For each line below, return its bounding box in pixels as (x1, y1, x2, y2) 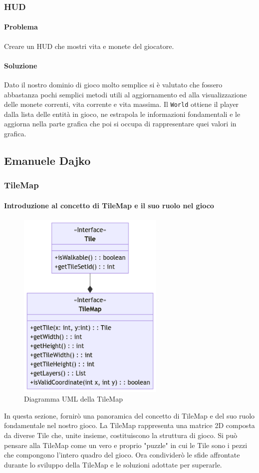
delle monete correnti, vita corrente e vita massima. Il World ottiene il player (4, 99, 239, 109)
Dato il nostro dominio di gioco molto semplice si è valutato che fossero (4, 79, 223, 90)
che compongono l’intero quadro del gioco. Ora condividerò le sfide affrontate (4, 450, 240, 460)
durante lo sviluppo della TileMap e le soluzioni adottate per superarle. (4, 459, 222, 470)
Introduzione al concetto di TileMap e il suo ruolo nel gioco (4, 200, 214, 210)
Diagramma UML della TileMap (24, 394, 123, 404)
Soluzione (4, 60, 37, 70)
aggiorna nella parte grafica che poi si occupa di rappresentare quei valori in (4, 118, 237, 129)
